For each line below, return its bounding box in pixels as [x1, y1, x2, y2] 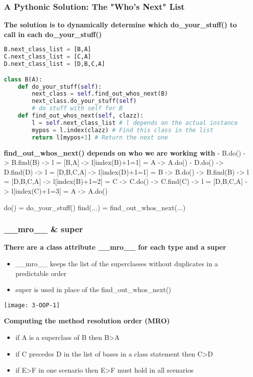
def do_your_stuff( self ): [18, 83, 102, 90]
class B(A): [4, 76, 42, 83]
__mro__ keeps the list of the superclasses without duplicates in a [15, 258, 218, 268]
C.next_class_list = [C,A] [4, 53, 91, 60]
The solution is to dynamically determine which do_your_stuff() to [4, 20, 237, 30]
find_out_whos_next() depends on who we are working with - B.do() [4, 147, 241, 158]
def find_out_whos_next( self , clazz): [18, 112, 144, 119]
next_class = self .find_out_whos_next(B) [32, 90, 168, 98]
